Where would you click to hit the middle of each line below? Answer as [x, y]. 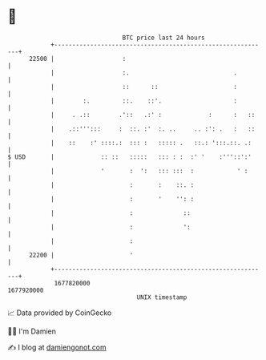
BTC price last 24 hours [163, 38]
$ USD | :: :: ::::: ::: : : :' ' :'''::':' [129, 157]
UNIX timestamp [162, 297]
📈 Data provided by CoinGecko [60, 313]
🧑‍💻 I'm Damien [32, 331]
